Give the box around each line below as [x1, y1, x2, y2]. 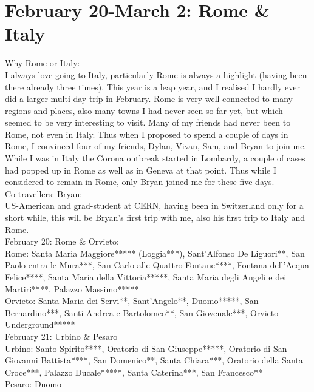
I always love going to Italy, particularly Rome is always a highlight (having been [5, 68, 307, 81]
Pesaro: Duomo [5, 377, 62, 390]
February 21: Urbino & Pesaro [5, 329, 118, 342]
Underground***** [5, 318, 75, 331]
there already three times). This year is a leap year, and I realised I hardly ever [5, 80, 300, 93]
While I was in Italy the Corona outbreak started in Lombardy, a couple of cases [5, 152, 305, 164]
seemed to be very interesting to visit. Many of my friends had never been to [5, 116, 291, 129]
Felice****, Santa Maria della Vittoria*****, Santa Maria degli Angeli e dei [5, 271, 287, 283]
